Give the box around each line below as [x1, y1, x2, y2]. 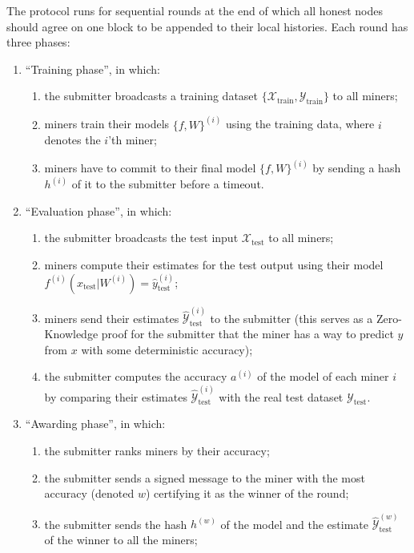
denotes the [44, 131, 101, 148]
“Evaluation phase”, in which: [25, 202, 172, 219]
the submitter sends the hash [44, 515, 187, 532]
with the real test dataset [219, 388, 344, 405]
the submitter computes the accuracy [44, 368, 227, 385]
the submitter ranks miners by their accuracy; [44, 442, 270, 458]
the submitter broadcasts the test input [44, 229, 239, 246]
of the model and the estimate [220, 515, 368, 532]
